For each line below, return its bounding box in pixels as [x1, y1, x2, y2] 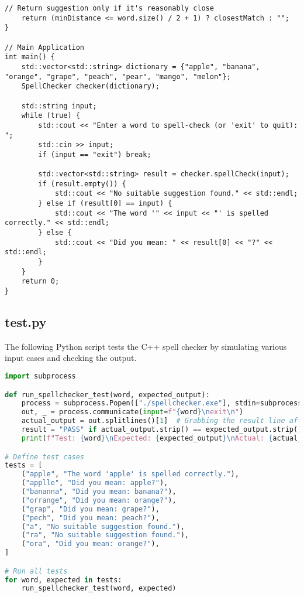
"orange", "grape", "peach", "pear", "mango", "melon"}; [5, 72, 231, 81]
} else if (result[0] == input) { [38, 199, 172, 208]
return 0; [21, 277, 60, 286]
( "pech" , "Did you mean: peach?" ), [21, 513, 160, 522]
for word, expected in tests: [5, 575, 122, 584]
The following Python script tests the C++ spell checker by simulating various [5, 340, 287, 352]
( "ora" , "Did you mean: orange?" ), [21, 540, 160, 548]
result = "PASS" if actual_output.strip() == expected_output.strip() [21, 425, 302, 434]
